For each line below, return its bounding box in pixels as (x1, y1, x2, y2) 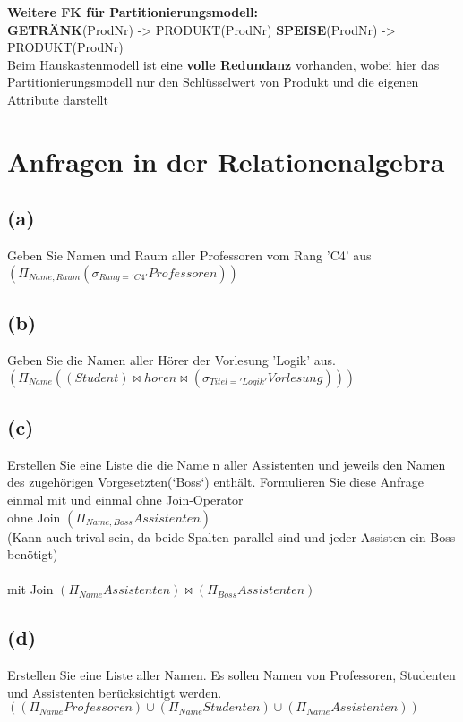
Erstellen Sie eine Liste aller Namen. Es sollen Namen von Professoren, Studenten (7, 666, 456, 684)
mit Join (7, 580, 54, 599)
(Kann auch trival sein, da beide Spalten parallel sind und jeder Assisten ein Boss (7, 527, 456, 546)
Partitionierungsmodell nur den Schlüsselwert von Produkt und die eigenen (7, 72, 419, 91)
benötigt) (7, 545, 58, 564)
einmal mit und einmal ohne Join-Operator (7, 489, 244, 508)
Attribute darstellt (7, 89, 108, 108)
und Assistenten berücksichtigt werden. (7, 683, 222, 701)
